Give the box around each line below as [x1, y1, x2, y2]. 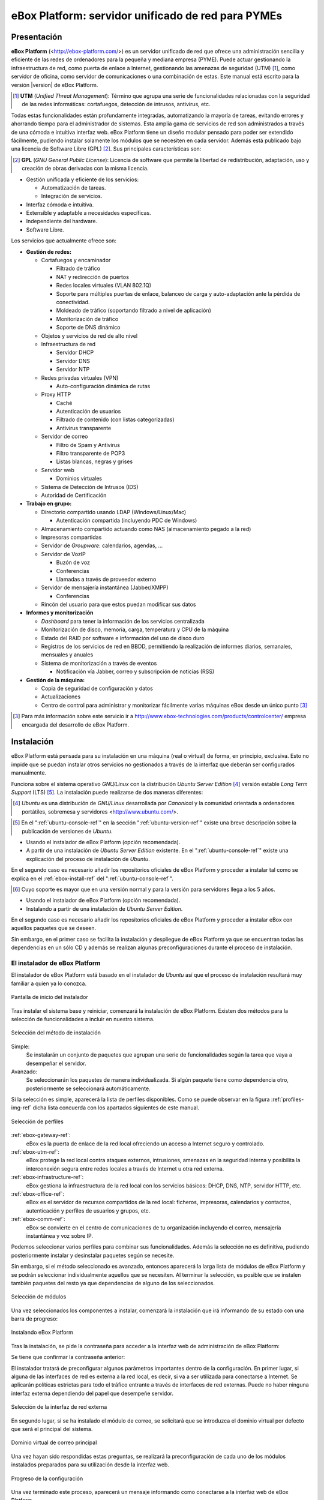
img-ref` [11, 1104, 32, 1111]
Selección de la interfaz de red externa [11, 1403, 107, 1411]
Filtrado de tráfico [56, 265, 101, 272]
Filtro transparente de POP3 [56, 450, 125, 457]
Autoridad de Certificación [41, 491, 107, 499]
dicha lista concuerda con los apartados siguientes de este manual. [32, 1104, 200, 1111]
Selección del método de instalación [11, 1029, 101, 1036]
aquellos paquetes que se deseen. [11, 925, 97, 932]
